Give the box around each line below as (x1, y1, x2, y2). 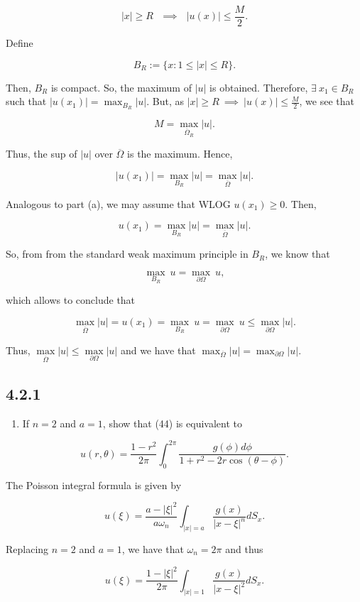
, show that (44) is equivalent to (102, 415, 242, 430)
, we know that (265, 246, 330, 261)
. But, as (146, 94, 185, 109)
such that (6, 94, 47, 109)
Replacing (6, 541, 49, 556)
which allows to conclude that (6, 292, 136, 307)
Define (6, 35, 33, 50)
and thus (225, 541, 263, 556)
